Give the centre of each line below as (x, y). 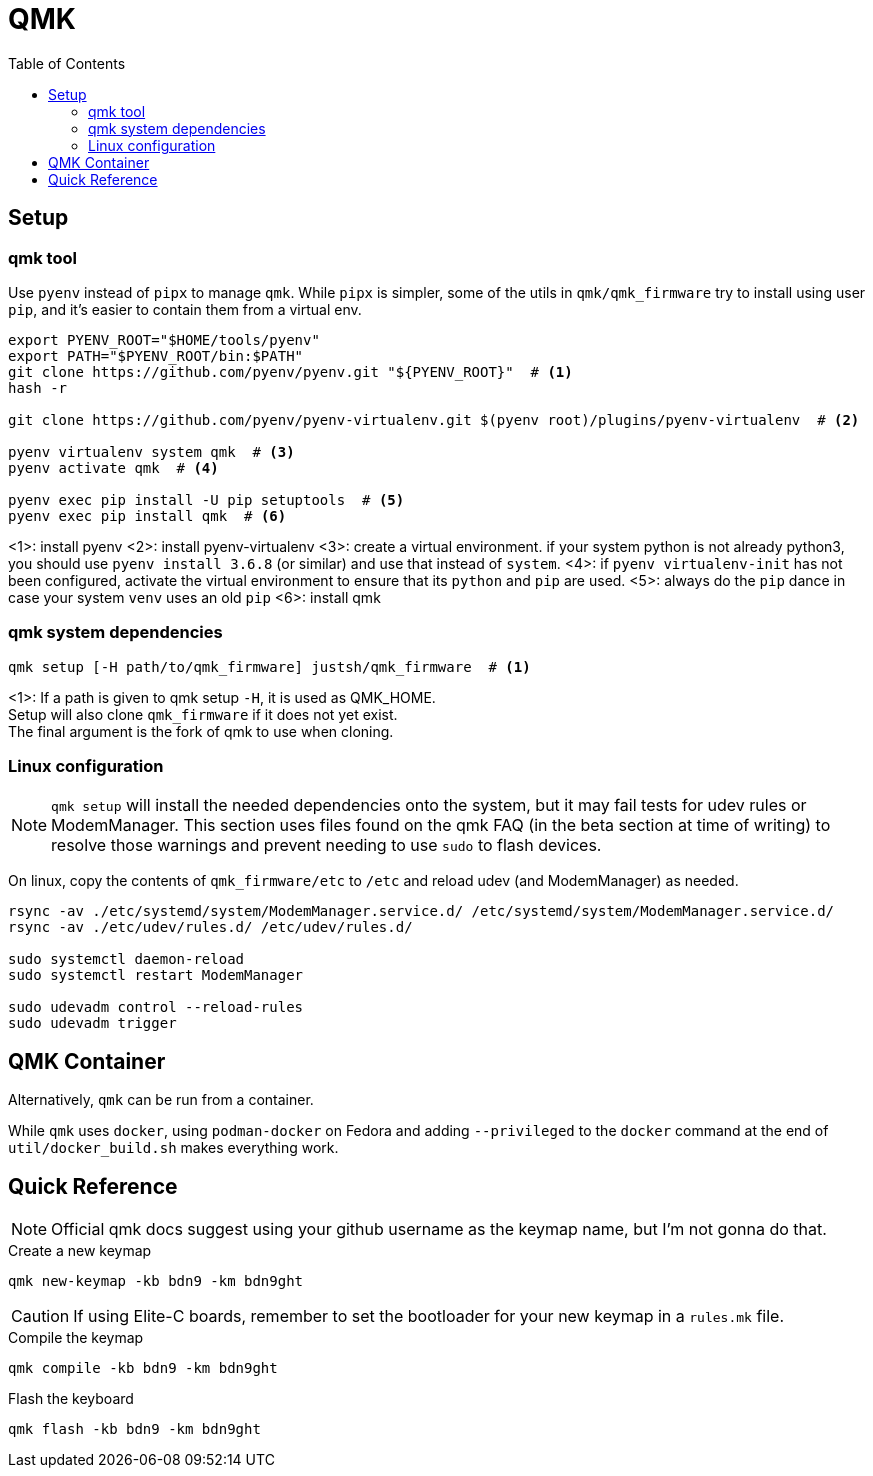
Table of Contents (67, 63)
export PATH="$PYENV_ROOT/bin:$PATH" (156, 355)
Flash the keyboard (71, 1399)
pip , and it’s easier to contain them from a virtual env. (185, 309)
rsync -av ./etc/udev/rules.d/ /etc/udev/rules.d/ (210, 927)
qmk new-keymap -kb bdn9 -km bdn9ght (156, 1281)
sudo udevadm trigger (92, 1023)
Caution (40, 1316)
